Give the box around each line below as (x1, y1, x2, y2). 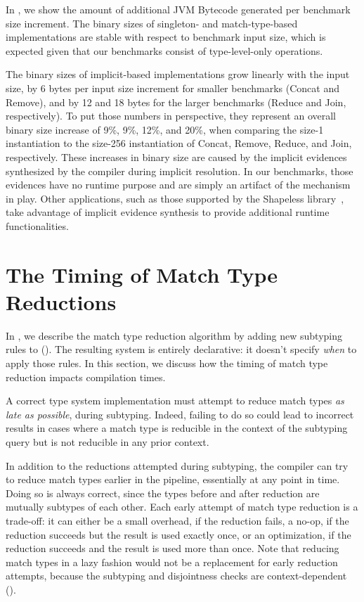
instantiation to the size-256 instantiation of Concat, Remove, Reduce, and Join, (6, 136, 352, 150)
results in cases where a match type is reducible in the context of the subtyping (6, 421, 348, 435)
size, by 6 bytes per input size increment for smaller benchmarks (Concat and (6, 80, 339, 95)
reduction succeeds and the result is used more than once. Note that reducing (6, 541, 339, 556)
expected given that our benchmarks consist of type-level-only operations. (6, 43, 323, 58)
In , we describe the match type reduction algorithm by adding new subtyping (6, 328, 343, 342)
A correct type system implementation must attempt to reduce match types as (6, 393, 344, 408)
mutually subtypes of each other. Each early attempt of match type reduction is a (6, 499, 358, 514)
